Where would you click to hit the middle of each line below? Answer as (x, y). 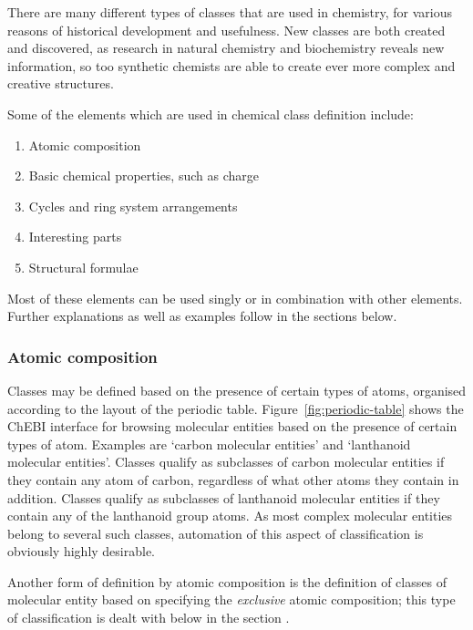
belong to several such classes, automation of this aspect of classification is (216, 533)
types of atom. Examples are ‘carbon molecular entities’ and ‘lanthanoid (209, 444)
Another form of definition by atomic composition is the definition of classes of (227, 581)
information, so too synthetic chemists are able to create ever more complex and (231, 65)
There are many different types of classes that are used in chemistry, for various (230, 12)
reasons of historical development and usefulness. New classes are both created (226, 30)
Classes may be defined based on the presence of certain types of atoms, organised (237, 390)
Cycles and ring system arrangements (133, 206)
